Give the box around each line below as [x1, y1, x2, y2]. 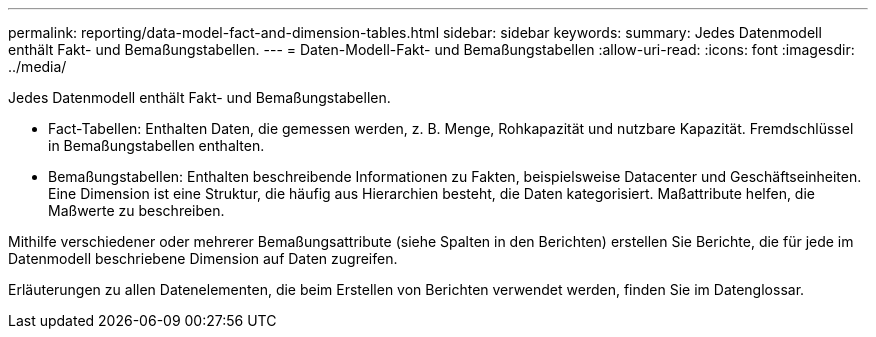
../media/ [8, 58, 67, 75]
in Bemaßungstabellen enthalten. [48, 137, 265, 154]
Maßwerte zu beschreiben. [48, 202, 225, 219]
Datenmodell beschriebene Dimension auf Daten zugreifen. [8, 250, 398, 267]
